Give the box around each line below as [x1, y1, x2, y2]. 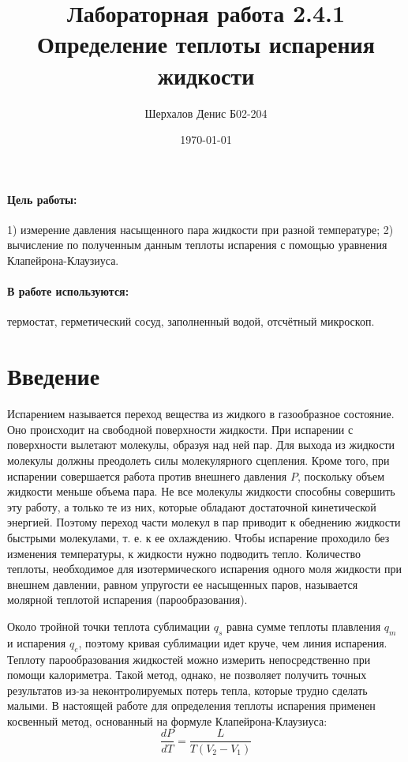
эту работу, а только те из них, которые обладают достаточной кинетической [7, 498, 376, 515]
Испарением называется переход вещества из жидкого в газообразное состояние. [7, 406, 395, 422]
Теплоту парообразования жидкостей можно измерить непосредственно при [7, 651, 371, 667]
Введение [7, 360, 100, 392]
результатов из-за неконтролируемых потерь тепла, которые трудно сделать [7, 681, 368, 698]
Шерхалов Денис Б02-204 [144, 104, 268, 121]
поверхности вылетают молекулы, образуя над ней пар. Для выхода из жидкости [7, 436, 395, 453]
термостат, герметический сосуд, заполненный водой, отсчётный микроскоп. [7, 313, 375, 330]
